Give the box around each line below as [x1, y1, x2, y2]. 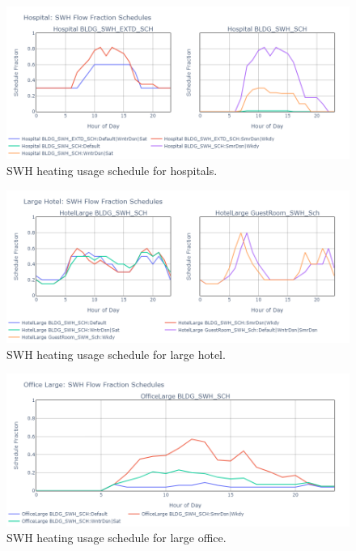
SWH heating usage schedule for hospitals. [6, 162, 218, 179]
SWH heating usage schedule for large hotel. [6, 345, 226, 362]
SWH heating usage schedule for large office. [6, 529, 227, 546]
